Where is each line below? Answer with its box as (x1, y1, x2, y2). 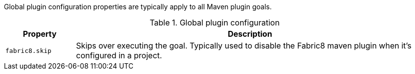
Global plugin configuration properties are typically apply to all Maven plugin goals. (4, 2, 272, 11)
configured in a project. (76, 50, 162, 60)
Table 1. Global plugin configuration (149, 18, 280, 27)
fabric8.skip (5, 47, 51, 54)
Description (227, 29, 272, 39)
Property (23, 29, 57, 39)
